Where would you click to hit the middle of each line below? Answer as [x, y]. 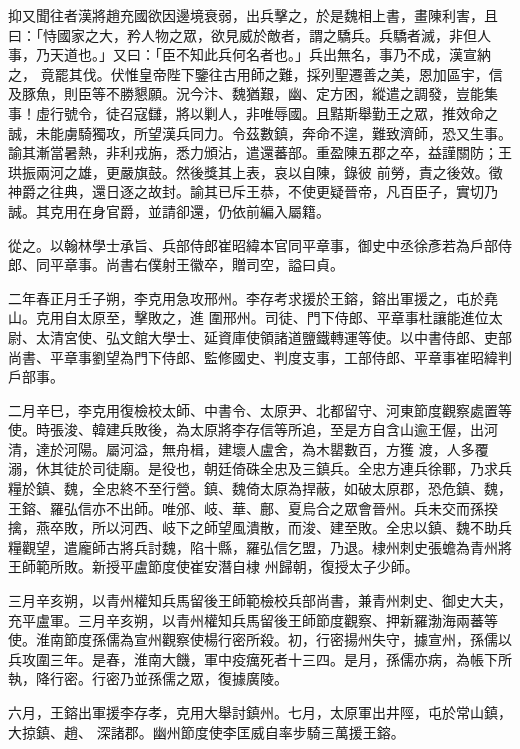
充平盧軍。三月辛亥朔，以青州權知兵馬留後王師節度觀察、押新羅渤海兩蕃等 [253, 619]
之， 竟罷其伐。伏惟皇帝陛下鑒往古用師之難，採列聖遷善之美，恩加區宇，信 [255, 73]
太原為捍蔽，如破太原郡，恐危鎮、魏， [385, 488]
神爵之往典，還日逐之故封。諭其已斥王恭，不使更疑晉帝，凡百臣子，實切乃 [253, 191]
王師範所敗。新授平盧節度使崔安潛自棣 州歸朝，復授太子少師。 [213, 566]
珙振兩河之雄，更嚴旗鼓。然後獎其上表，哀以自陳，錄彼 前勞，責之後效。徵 [255, 171]
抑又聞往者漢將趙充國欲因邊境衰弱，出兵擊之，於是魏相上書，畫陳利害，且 [253, 15]
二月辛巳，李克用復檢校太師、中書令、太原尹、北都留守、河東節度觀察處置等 [260, 409]
